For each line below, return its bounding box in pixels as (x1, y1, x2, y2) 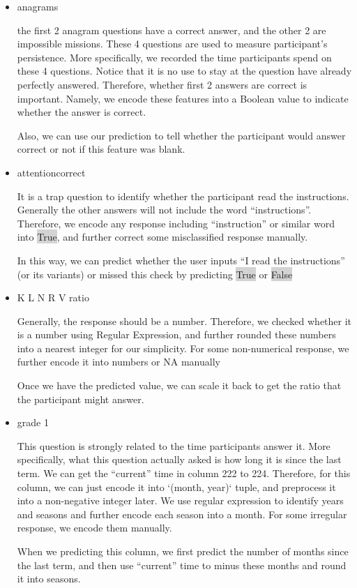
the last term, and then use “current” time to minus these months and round (17, 557, 347, 572)
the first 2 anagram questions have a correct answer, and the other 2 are (17, 22, 326, 37)
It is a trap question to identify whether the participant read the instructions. (17, 188, 349, 203)
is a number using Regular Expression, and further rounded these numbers (17, 327, 336, 342)
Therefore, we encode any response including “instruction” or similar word (17, 216, 335, 230)
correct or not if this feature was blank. (17, 142, 185, 156)
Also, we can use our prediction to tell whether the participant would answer (17, 128, 346, 142)
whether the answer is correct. (17, 105, 146, 119)
